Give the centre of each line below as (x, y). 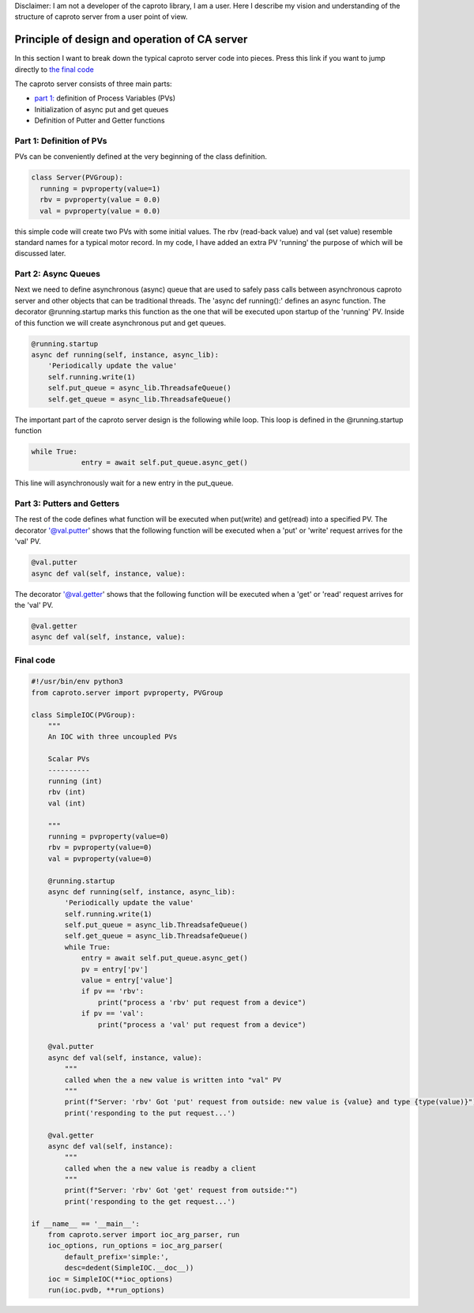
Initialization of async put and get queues (102, 109)
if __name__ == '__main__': (85, 1224)
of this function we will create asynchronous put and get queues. (120, 323)
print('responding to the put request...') (150, 1113)
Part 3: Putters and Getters (67, 504)
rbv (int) (67, 792)
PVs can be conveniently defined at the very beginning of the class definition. (141, 157)
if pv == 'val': (113, 1013)
